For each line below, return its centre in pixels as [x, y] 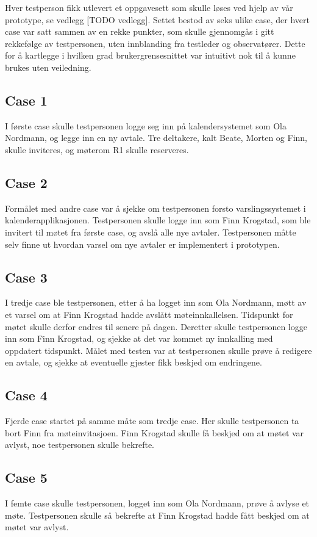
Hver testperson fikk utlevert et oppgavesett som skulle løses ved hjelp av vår [149, 7]
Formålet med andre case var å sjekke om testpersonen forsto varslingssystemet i [155, 208]
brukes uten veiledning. [48, 67]
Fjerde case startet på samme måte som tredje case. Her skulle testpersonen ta [152, 421]
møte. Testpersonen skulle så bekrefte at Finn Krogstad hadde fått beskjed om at [157, 515]
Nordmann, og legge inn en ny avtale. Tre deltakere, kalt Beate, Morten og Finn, [156, 138]
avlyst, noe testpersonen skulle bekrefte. [80, 445]
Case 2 [26, 182]
